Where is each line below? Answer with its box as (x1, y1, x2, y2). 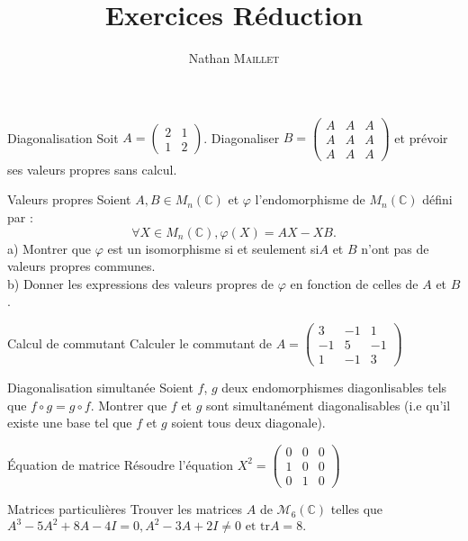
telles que (330, 500, 383, 518)
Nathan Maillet (188, 49, 280, 68)
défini (422, 190, 453, 209)
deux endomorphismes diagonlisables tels (221, 378, 447, 397)
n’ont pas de (361, 239, 429, 257)
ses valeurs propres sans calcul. (7, 159, 177, 178)
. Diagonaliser (203, 128, 280, 147)
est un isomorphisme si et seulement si (107, 239, 319, 257)
